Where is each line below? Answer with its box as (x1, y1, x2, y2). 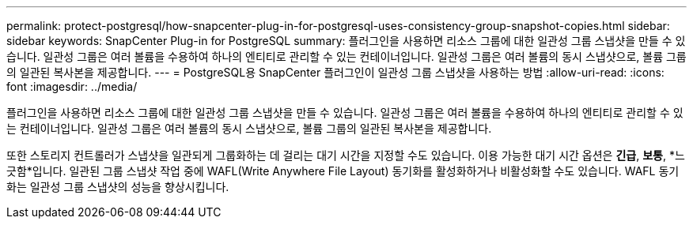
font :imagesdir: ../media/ (6, 80, 138, 93)
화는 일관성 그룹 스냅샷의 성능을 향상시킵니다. (6, 180, 229, 193)
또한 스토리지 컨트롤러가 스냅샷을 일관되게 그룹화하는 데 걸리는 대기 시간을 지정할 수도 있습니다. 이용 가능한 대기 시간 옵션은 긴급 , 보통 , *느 (6, 148, 685, 162)
